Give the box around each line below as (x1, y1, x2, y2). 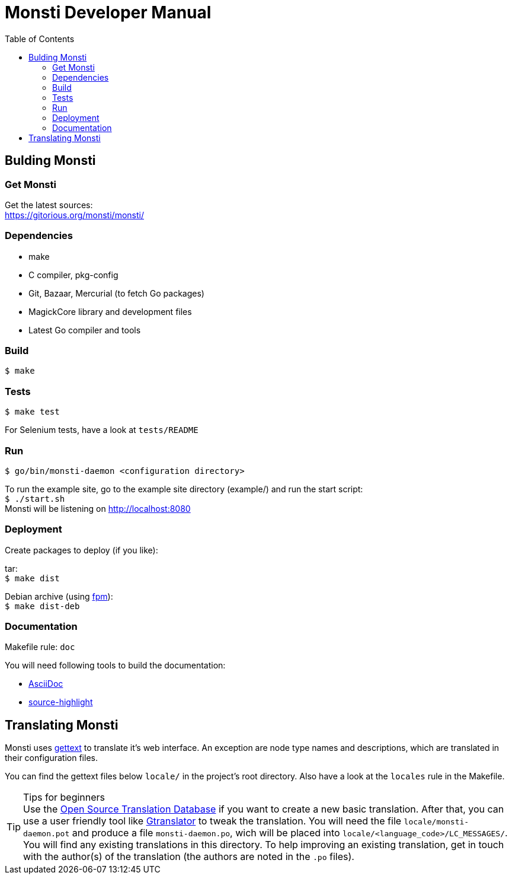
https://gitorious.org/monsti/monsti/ (5, 209, 144, 220)
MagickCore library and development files (28, 306, 192, 317)
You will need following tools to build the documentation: (5, 660, 226, 671)
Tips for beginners (23, 791, 105, 804)
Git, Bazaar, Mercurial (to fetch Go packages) (28, 288, 204, 298)
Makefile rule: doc (5, 642, 75, 652)
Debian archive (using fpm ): (5, 591, 113, 601)
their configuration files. (5, 753, 98, 763)
